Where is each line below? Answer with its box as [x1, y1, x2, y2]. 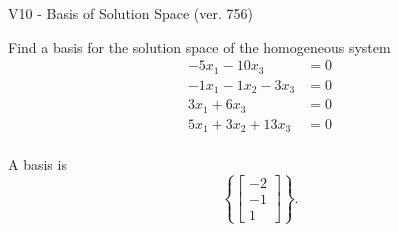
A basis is [8, 154, 67, 175]
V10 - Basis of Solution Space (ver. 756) [8, 3, 253, 23]
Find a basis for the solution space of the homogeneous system [8, 36, 391, 57]
